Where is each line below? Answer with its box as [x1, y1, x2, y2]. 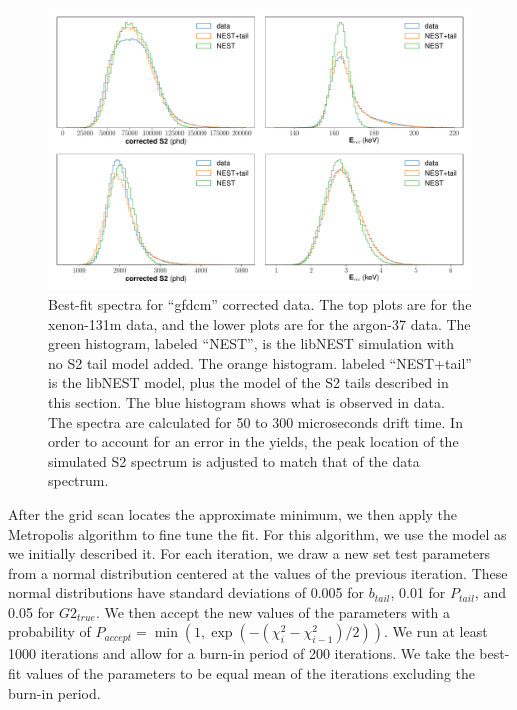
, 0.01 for [390, 582, 446, 603]
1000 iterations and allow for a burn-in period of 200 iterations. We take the [8, 643, 475, 664]
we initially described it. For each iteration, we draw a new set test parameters [8, 543, 491, 564]
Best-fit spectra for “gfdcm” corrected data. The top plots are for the [48, 293, 472, 314]
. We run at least [384, 621, 488, 642]
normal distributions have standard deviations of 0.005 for [8, 582, 364, 603]
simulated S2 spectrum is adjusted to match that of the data [48, 450, 420, 471]
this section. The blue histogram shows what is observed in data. [48, 391, 445, 412]
